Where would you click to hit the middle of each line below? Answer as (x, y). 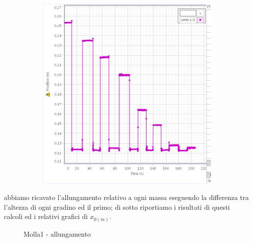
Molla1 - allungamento (57, 233)
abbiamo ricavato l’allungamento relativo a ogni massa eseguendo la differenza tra (126, 197)
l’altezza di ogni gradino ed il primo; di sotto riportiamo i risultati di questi (117, 207)
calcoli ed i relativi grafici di (46, 216)
